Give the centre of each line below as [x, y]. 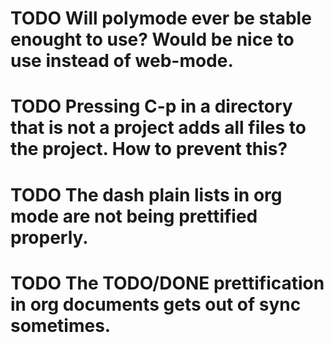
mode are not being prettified [134, 216]
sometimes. [61, 325]
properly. [49, 237]
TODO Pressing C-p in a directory [151, 106]
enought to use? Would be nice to [152, 39]
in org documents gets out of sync [156, 304]
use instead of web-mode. [122, 61]
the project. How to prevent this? [149, 149]
